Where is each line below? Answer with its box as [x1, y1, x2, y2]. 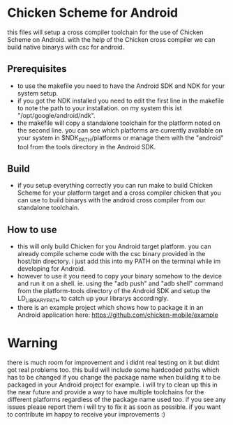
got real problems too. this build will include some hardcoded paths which [7, 365, 220, 374]
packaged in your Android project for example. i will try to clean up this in [7, 380, 218, 389]
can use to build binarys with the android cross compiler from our [17, 196, 206, 204]
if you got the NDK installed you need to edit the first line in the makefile [17, 96, 225, 105]
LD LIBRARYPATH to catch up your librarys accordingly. [17, 294, 169, 304]
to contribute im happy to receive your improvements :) [7, 410, 166, 418]
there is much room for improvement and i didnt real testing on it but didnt [7, 358, 220, 366]
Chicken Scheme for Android [7, 5, 179, 21]
